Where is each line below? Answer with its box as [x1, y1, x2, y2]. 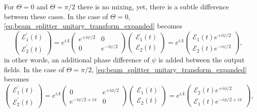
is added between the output [158, 54, 245, 64]
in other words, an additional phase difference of [4, 54, 150, 64]
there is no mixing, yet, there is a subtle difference [77, 1, 229, 11]
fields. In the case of [4, 64, 64, 74]
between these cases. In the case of [4, 11, 108, 21]
